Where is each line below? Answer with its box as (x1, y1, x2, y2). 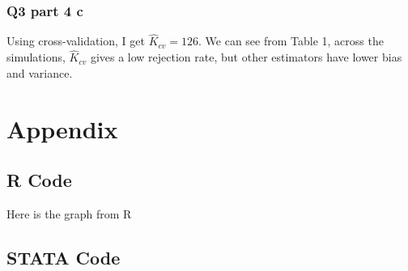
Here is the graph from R (6, 205, 132, 222)
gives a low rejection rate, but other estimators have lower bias (90, 49, 402, 66)
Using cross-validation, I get (6, 32, 145, 49)
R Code (6, 167, 72, 193)
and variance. (6, 64, 73, 81)
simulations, (6, 49, 66, 66)
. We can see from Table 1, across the (198, 32, 384, 49)
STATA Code (6, 245, 121, 269)
